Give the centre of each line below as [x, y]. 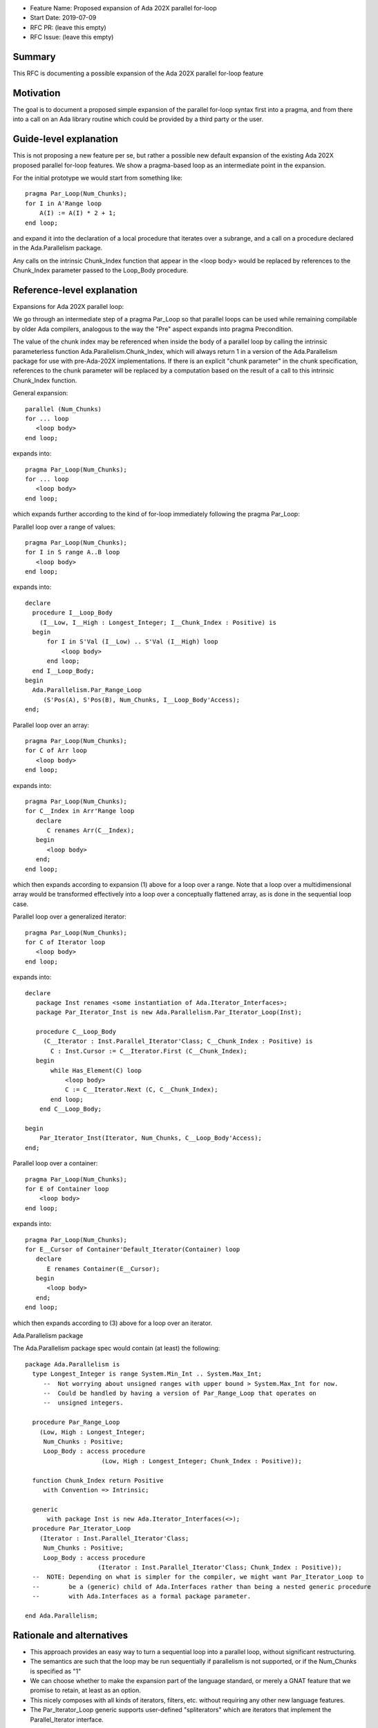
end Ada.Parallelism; [62, 1615]
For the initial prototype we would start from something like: [98, 178]
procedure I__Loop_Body [73, 613]
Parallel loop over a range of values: [64, 527]
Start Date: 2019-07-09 [63, 18]
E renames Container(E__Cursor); [103, 1269]
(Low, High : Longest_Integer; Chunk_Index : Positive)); [201, 1461]
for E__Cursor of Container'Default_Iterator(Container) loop [133, 1249]
